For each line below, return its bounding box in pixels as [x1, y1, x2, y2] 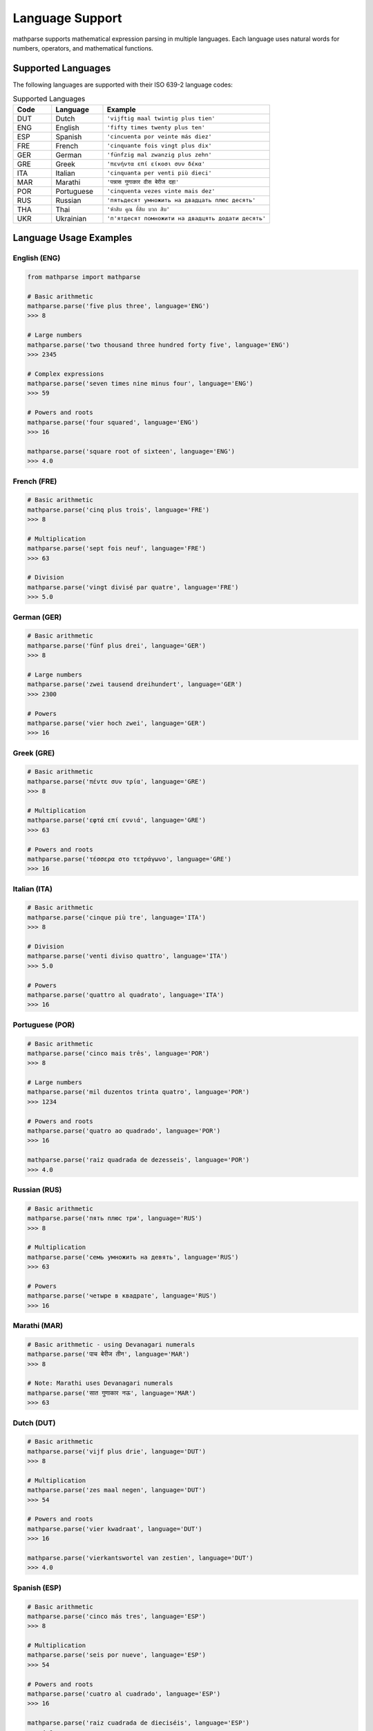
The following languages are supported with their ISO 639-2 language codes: [12, 80, 233, 89]
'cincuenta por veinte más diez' [106, 133, 212, 141]
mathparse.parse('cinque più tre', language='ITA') [27, 913, 207, 921]
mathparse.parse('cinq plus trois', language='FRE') [27, 505, 210, 514]
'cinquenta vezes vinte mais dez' [106, 188, 216, 195]
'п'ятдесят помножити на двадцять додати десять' [106, 215, 266, 222]
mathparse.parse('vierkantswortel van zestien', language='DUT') [27, 1554, 254, 1561]
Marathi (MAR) [12, 1321, 64, 1331]
